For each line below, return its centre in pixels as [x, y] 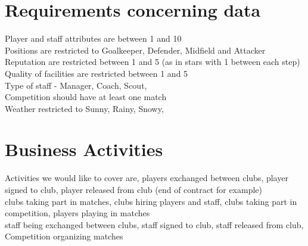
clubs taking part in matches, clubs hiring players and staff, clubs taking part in [151, 201]
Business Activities [84, 149]
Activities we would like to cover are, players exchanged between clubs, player [147, 178]
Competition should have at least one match [86, 97]
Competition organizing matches [64, 236]
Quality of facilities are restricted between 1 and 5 [97, 73]
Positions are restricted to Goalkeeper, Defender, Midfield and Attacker [135, 50]
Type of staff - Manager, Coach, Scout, [76, 85]
